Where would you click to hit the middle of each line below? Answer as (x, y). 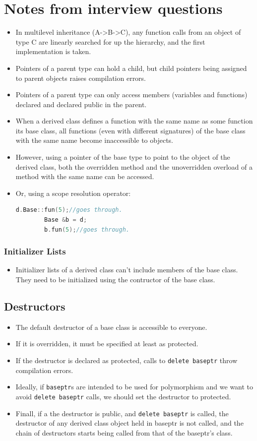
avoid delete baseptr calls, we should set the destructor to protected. (123, 396)
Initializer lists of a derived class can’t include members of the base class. (127, 270)
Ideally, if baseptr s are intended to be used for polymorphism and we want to (134, 387)
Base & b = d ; (66, 220)
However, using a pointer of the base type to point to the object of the (123, 157)
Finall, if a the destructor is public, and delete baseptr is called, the (122, 413)
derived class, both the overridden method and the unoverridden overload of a (134, 166)
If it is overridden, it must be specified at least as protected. (107, 344)
